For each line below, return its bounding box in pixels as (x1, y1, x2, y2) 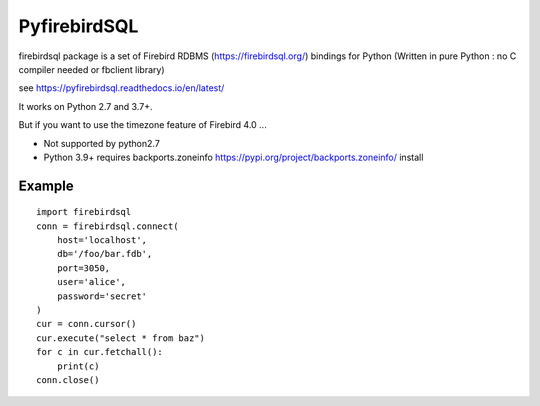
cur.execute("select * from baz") (36, 332, 205, 344)
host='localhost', (56, 235, 148, 246)
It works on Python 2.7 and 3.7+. (18, 100, 153, 112)
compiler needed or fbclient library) (18, 63, 165, 75)
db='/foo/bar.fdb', (56, 248, 153, 260)
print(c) (56, 360, 100, 372)
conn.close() (36, 374, 100, 385)
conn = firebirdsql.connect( (36, 220, 179, 232)
